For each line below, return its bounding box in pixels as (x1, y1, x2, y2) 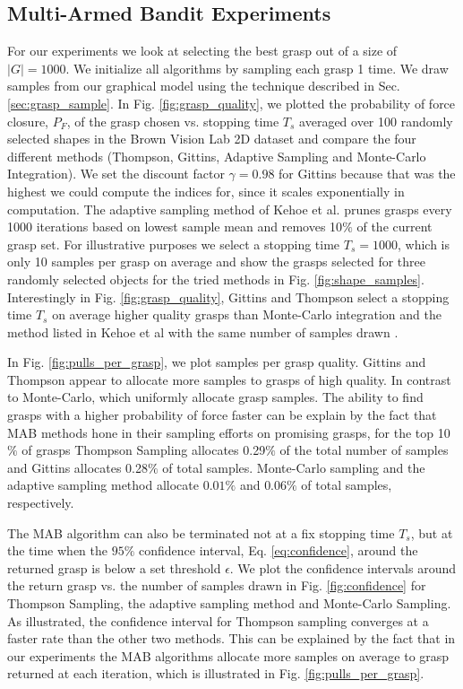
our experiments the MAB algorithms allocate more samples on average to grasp (7, 646, 450, 665)
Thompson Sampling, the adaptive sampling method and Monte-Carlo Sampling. (7, 594, 451, 613)
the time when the (7, 541, 107, 560)
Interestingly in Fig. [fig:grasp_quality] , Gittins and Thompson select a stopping (7, 287, 450, 306)
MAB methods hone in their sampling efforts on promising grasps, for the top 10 (7, 423, 450, 441)
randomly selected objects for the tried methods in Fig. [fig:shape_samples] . (7, 269, 424, 288)
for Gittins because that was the (279, 164, 456, 183)
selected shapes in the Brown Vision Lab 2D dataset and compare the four (7, 129, 416, 148)
